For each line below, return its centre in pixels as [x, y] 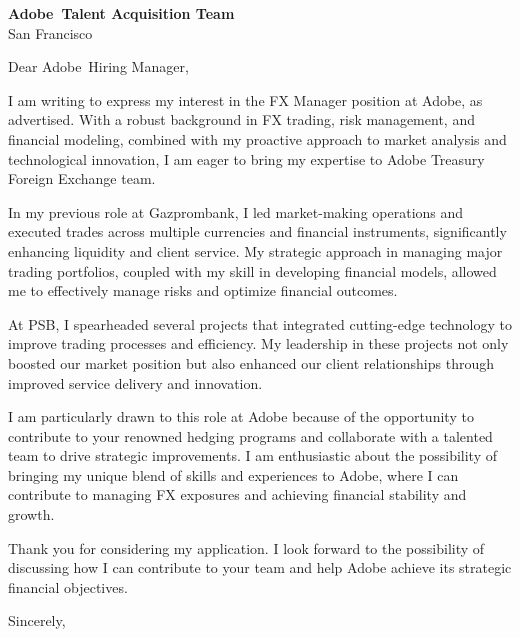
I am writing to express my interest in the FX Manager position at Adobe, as [245, 99]
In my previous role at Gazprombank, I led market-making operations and [236, 211]
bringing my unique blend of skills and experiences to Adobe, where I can [233, 474]
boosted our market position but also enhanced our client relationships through [251, 362]
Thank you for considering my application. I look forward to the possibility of [246, 547]
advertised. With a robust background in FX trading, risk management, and [241, 119]
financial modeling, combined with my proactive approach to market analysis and [257, 138]
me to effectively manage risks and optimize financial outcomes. [203, 290]
